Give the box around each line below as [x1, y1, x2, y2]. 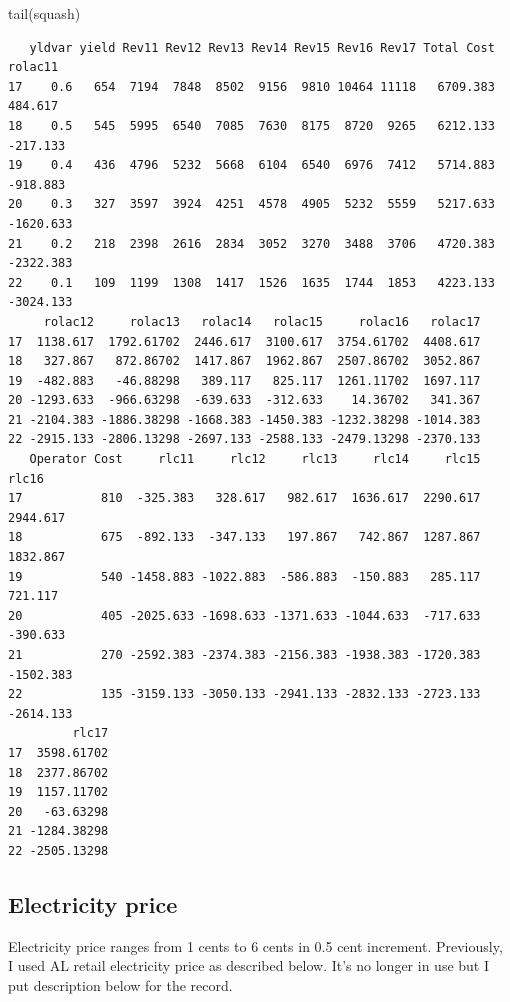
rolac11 [8, 60, 59, 75]
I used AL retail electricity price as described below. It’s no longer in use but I [8, 955, 490, 976]
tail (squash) [8, 3, 81, 23]
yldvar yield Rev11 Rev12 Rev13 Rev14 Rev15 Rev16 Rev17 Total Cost [29, 40, 495, 55]
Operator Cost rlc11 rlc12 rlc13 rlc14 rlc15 [29, 452, 481, 467]
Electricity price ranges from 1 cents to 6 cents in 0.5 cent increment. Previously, [8, 935, 503, 956]
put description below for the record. [8, 974, 233, 995]
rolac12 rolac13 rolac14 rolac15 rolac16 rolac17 [43, 314, 481, 329]
